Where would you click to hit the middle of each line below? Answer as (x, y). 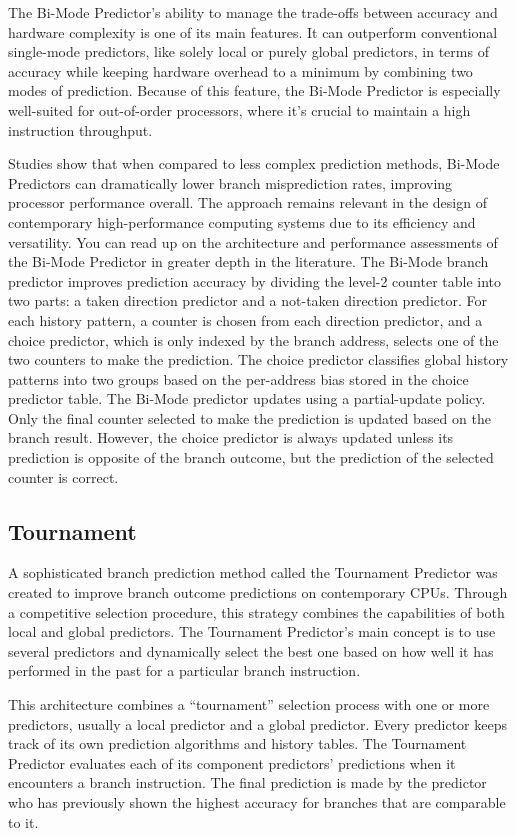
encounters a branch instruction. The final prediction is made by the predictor (247, 782)
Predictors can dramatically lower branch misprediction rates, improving (230, 182)
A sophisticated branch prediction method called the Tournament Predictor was (253, 572)
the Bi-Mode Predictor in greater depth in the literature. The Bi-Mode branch (248, 261)
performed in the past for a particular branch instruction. (184, 670)
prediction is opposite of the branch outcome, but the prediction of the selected (251, 457)
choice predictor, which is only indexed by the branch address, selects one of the (253, 339)
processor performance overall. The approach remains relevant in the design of (247, 202)
